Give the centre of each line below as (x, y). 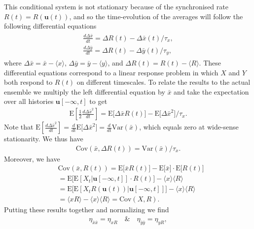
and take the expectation (211, 91)
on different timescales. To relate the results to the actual (163, 82)
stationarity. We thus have (44, 139)
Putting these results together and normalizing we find (87, 210)
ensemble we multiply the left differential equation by (85, 91)
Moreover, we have (32, 158)
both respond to (28, 82)
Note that (19, 127)
